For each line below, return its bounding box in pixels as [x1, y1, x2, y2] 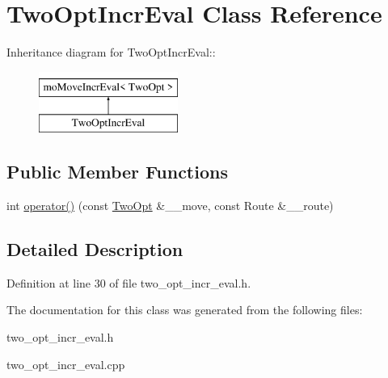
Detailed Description [6, 237, 183, 262]
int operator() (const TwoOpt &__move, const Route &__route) [6, 197, 334, 214]
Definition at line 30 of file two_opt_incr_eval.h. [6, 274, 251, 291]
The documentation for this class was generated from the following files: [6, 301, 363, 318]
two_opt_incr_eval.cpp [6, 355, 125, 372]
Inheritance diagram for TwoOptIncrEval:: [6, 44, 216, 61]
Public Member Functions [6, 159, 228, 184]
